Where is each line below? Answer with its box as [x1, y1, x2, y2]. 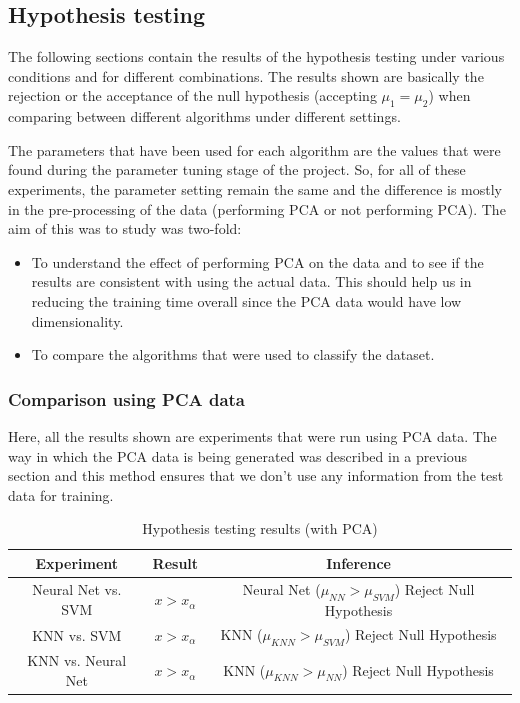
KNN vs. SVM [32, 624, 122, 645]
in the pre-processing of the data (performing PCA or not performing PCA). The [8, 198, 506, 219]
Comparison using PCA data [8, 386, 246, 411]
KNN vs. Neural [27, 650, 127, 671]
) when [428, 85, 471, 106]
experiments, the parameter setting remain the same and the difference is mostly [8, 178, 503, 199]
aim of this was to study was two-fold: [8, 218, 242, 239]
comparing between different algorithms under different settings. [8, 106, 401, 127]
